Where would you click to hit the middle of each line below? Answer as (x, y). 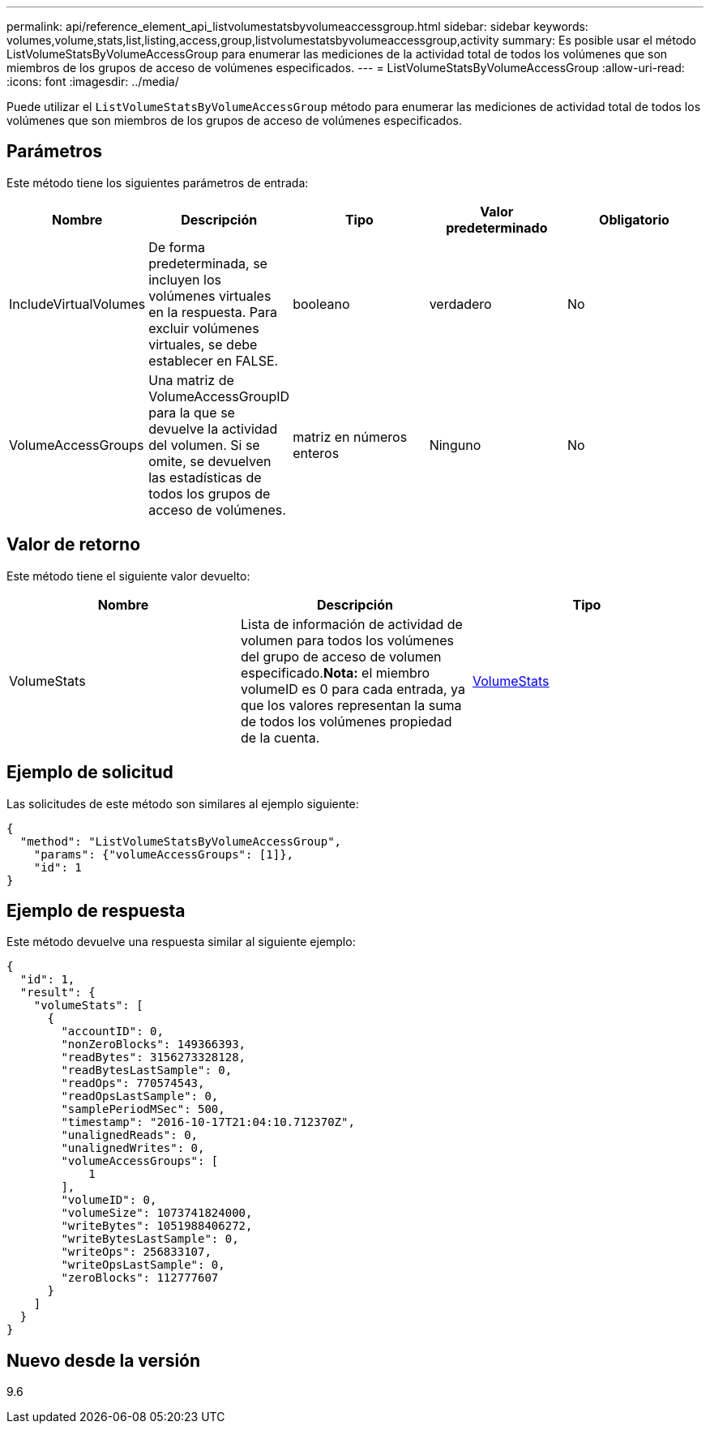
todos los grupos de (210, 493)
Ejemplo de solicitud (90, 773)
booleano (321, 304)
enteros (316, 453)
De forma (177, 247)
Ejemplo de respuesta (96, 910)
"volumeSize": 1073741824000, (157, 1213)
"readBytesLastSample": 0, (147, 1070)
